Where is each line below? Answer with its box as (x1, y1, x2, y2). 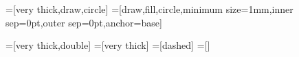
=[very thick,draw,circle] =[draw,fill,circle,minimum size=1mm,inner (5, 2, 294, 16)
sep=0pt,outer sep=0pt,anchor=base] (5, 15, 162, 29)
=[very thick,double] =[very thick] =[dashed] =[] (5, 38, 210, 52)
